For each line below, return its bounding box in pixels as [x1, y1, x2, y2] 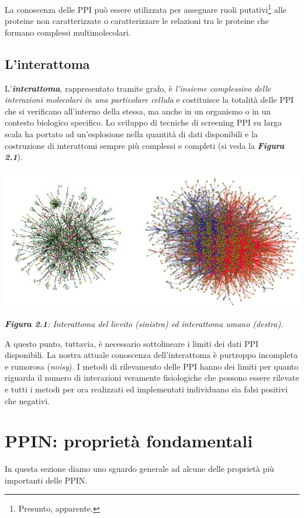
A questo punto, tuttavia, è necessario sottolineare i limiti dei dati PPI [5, 337, 258, 349]
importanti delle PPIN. [5, 474, 88, 486]
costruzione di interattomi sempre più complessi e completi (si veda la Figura [5, 139, 285, 151]
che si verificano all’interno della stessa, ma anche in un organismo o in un [5, 105, 271, 117]
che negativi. [5, 394, 50, 406]
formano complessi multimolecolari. [5, 26, 131, 38]
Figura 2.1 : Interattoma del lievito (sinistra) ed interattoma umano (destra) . [5, 317, 284, 329]
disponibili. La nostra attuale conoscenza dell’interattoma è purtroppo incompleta [5, 349, 298, 361]
